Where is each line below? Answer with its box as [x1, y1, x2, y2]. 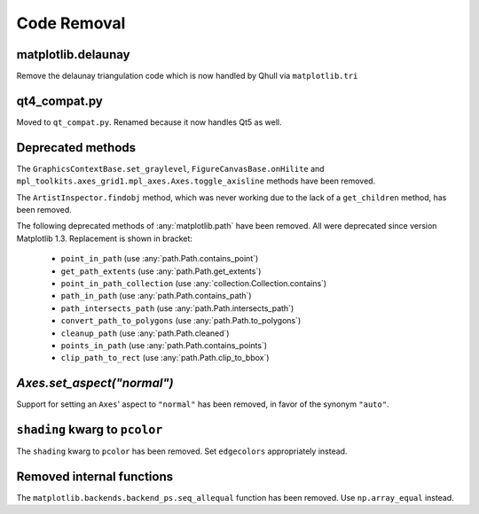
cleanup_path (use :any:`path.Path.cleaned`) [60, 328, 230, 339]
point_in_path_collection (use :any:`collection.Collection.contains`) [60, 278, 327, 288]
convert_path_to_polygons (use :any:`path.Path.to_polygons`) [60, 315, 302, 326]
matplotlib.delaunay [16, 47, 130, 62]
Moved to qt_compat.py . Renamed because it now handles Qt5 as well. [16, 116, 282, 128]
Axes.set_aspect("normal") [16, 376, 174, 391]
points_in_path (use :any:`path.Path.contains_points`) [60, 339, 268, 350]
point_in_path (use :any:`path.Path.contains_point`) [60, 253, 259, 264]
